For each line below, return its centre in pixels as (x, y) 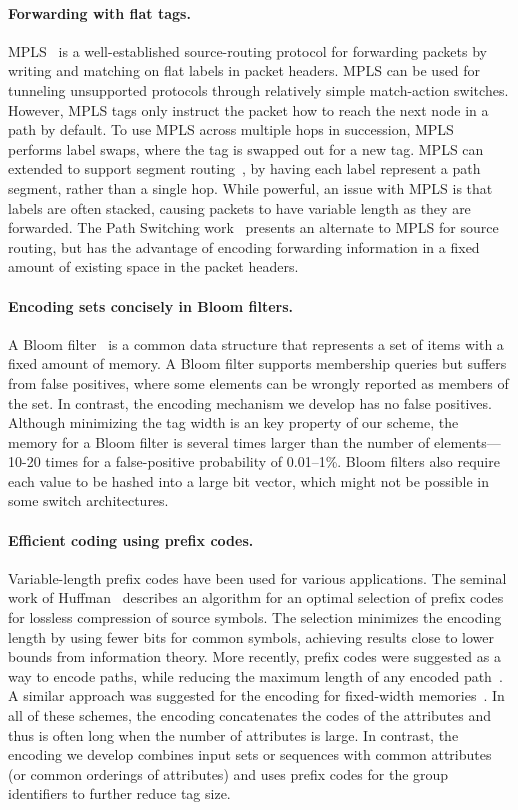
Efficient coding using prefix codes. (131, 539)
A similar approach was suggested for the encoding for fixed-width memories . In (256, 695)
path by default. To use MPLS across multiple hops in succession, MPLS (231, 129)
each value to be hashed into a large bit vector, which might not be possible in (248, 480)
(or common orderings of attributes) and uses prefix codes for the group (228, 773)
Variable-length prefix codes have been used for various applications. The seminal (257, 577)
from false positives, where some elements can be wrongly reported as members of (258, 382)
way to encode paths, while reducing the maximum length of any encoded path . (255, 675)
